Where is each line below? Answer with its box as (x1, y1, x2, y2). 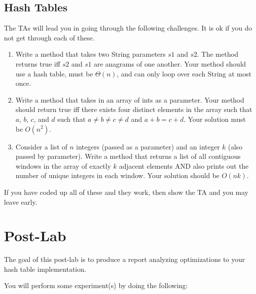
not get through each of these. (4, 32, 95, 42)
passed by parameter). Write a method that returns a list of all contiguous (15, 151, 241, 161)
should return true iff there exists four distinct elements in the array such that (15, 104, 253, 114)
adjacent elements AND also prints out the (119, 160, 249, 171)
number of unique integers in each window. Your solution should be (15, 170, 219, 181)
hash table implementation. (4, 263, 86, 274)
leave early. (4, 196, 37, 207)
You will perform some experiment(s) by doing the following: (4, 280, 188, 291)
